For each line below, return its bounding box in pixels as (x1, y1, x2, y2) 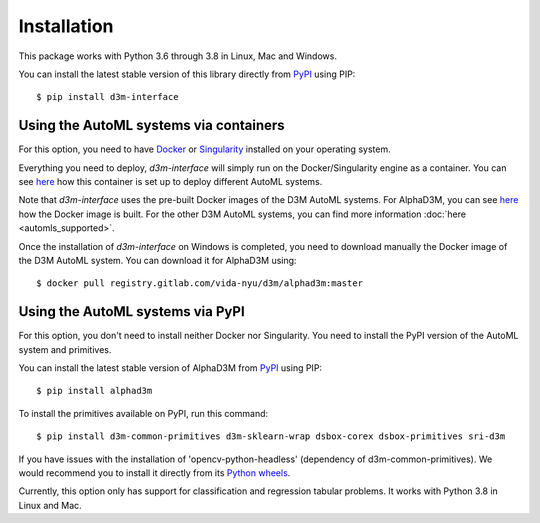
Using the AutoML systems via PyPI (18, 303, 245, 320)
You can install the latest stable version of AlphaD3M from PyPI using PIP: (18, 362, 323, 374)
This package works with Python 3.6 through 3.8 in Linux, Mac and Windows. (18, 50, 337, 62)
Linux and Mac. (18, 499, 82, 511)
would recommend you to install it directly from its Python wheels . (18, 467, 291, 479)
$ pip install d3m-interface (36, 91, 179, 103)
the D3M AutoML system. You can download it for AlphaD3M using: (18, 254, 297, 266)
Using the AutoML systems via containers (18, 117, 285, 134)
